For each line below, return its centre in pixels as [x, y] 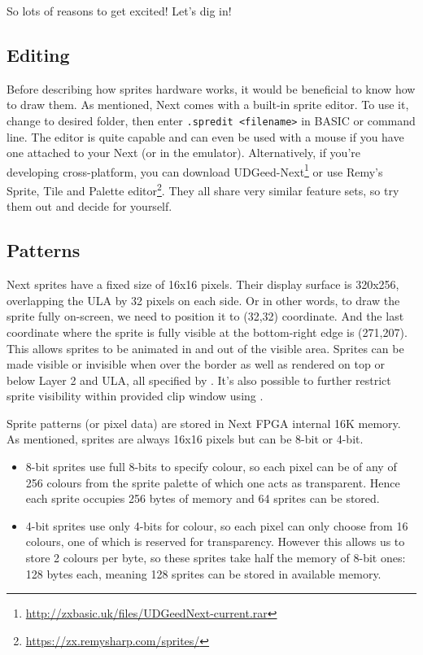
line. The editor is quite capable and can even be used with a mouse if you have [205, 136]
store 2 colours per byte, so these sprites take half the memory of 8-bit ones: [216, 558]
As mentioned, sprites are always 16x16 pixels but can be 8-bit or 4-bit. [185, 439]
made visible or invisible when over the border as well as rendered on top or [196, 364]
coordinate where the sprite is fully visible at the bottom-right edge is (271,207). [207, 332]
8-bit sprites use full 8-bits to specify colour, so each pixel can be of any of [211, 467]
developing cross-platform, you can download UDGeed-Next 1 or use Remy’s [195, 170]
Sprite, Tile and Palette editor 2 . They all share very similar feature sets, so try [203, 189]
